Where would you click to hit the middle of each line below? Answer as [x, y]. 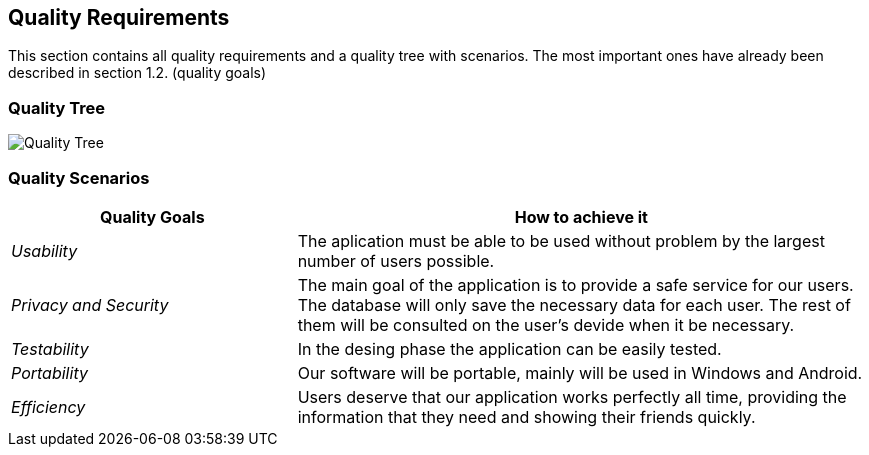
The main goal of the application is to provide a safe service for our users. [575, 284]
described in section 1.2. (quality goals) [137, 73]
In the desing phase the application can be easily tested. [509, 348]
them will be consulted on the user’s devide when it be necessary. [546, 324]
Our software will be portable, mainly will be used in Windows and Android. [580, 372]
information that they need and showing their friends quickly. [526, 416]
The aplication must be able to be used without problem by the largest [561, 240]
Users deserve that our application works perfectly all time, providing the [572, 396]
